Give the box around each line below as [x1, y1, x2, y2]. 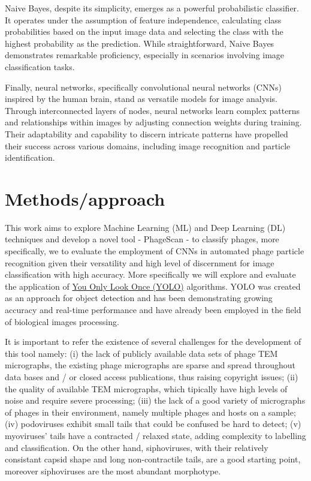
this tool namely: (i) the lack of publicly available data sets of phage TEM [5, 347, 278, 359]
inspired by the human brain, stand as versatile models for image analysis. [5, 92, 277, 105]
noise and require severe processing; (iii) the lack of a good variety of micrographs [5, 394, 306, 407]
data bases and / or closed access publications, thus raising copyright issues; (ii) [5, 370, 298, 383]
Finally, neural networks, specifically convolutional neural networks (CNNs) [5, 80, 282, 93]
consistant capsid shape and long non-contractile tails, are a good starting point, [5, 453, 301, 465]
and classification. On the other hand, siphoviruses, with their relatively [5, 441, 268, 453]
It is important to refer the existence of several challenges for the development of [5, 335, 301, 348]
